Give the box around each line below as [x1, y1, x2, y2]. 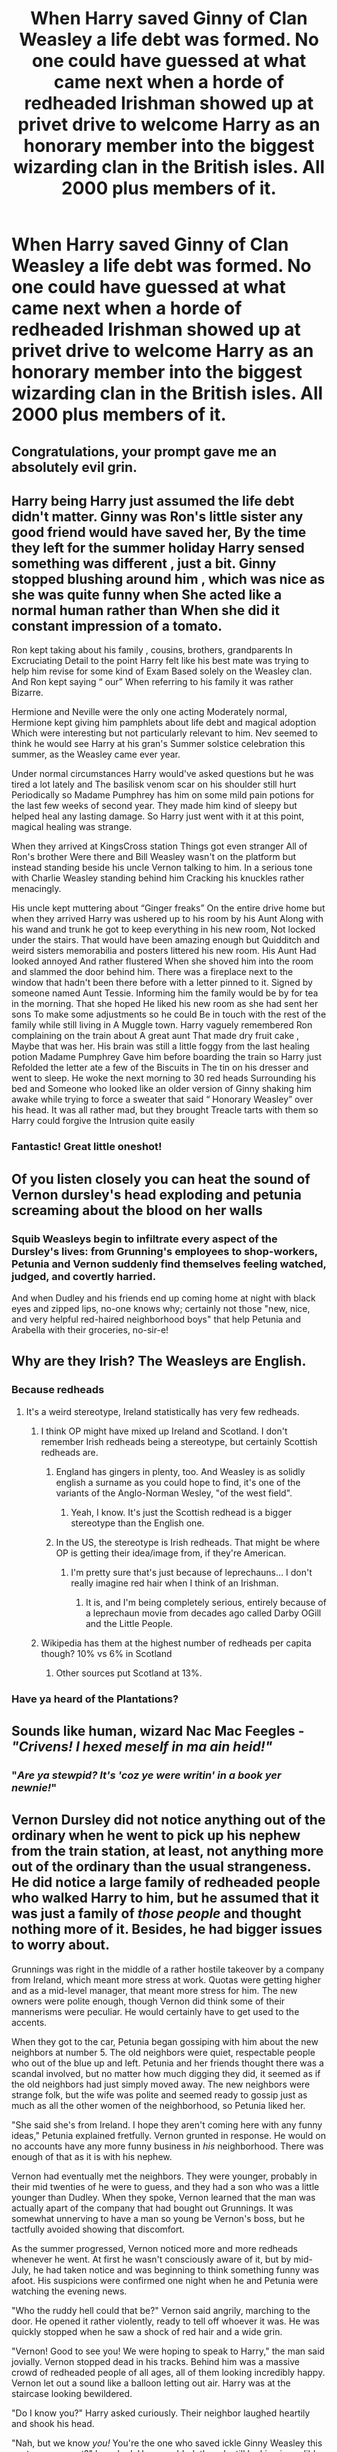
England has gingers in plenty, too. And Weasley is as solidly [55, 1465, 306, 1477]
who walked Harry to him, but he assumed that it [11, 1890, 319, 1907]
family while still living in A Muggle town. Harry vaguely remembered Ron [11, 1019, 313, 1031]
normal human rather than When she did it [11, 602, 280, 619]
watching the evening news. [11, 2285, 128, 2297]
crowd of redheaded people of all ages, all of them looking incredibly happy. [11, 2366, 326, 2378]
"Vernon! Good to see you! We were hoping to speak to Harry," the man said [11, 2345, 326, 2357]
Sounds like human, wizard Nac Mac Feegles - [11, 1723, 305, 1739]
